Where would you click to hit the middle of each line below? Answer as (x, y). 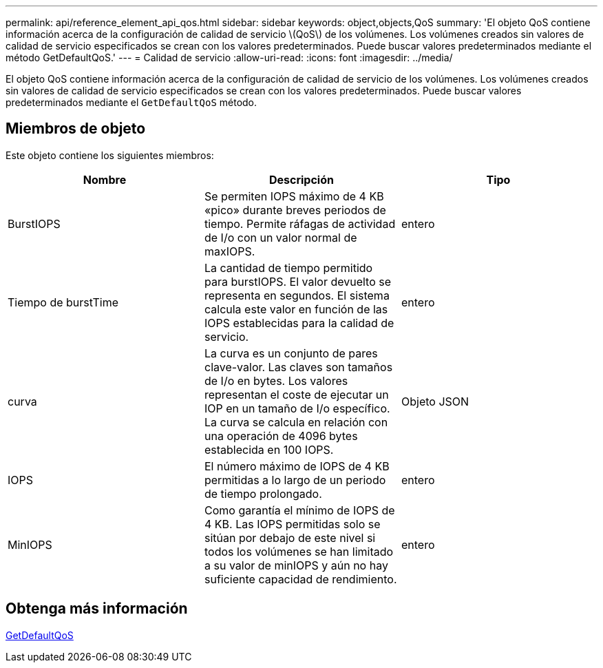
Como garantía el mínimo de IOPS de (299, 510)
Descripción (301, 179)
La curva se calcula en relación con (296, 422)
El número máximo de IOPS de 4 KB (297, 466)
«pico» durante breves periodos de (295, 210)
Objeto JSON (435, 401)
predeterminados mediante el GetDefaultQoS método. (131, 102)
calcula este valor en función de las (296, 309)
